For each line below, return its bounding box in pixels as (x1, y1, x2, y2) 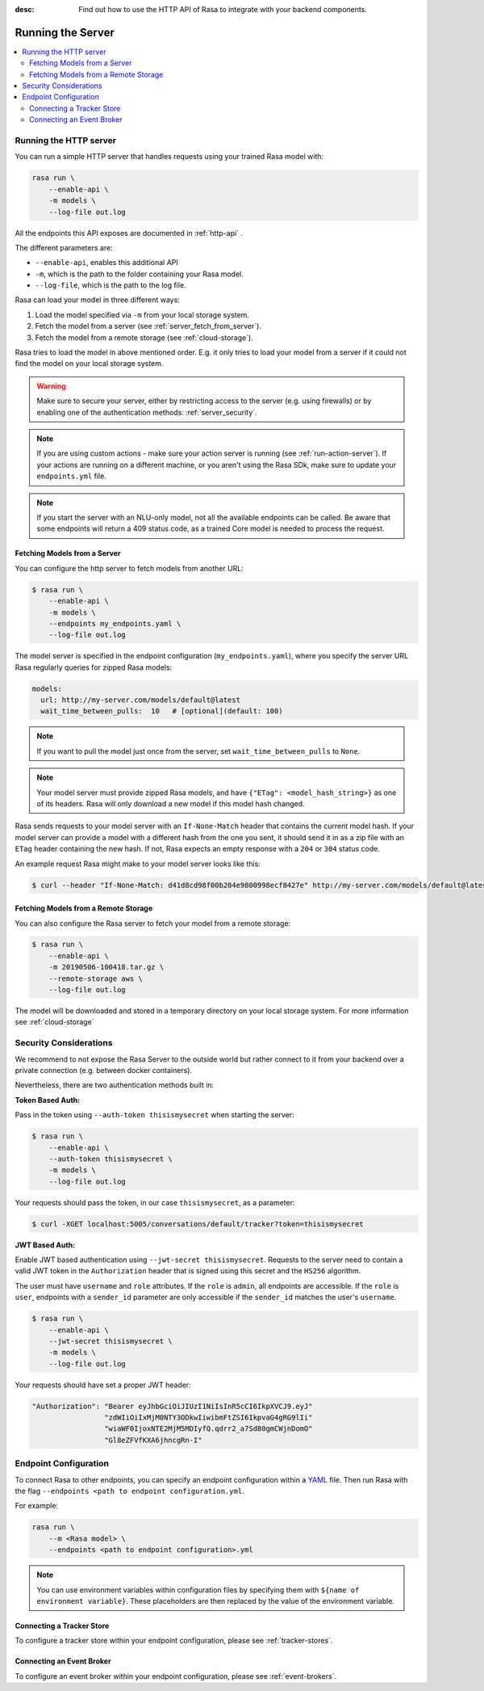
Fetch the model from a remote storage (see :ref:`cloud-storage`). (35, 332, 253, 343)
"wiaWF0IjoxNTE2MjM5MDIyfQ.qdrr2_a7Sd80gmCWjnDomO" (103, 1424, 313, 1433)
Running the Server (15, 25, 115, 40)
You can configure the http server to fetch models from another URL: (15, 563, 244, 573)
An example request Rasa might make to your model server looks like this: (15, 859, 261, 869)
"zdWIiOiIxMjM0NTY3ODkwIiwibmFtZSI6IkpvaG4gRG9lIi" (103, 1413, 313, 1422)
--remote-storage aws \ (48, 974, 143, 983)
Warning (36, 381, 66, 391)
